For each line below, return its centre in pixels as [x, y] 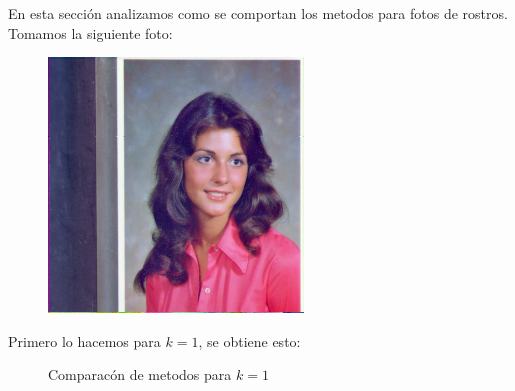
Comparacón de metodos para [140, 374]
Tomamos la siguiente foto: [90, 32]
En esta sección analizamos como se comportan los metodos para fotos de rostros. [258, 13]
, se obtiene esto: [249, 340]
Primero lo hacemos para [84, 340]
